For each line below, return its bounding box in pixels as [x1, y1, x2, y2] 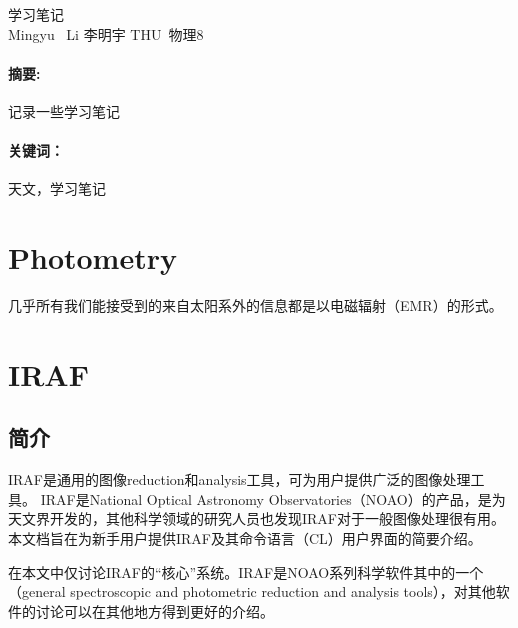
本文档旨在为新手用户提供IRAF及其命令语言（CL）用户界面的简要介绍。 [8, 528, 482, 549]
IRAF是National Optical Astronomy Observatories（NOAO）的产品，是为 [40, 488, 506, 509]
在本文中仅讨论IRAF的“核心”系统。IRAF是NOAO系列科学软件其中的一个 [8, 561, 484, 582]
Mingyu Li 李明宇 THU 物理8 [8, 23, 204, 44]
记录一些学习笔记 [8, 100, 120, 121]
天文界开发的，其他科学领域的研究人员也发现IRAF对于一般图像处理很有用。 [8, 508, 505, 529]
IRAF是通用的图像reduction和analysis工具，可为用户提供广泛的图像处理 [8, 469, 471, 490]
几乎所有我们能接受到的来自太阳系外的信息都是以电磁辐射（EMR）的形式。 [8, 295, 503, 316]
